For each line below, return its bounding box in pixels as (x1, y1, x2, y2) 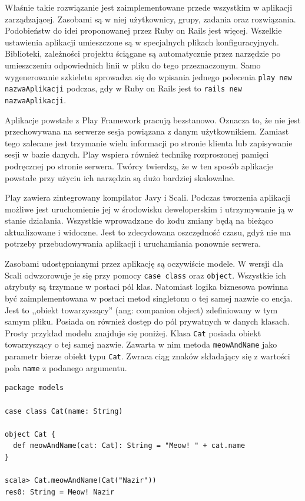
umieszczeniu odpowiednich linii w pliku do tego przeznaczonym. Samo (5, 58, 261, 71)
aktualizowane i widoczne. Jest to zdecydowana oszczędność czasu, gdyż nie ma (5, 225, 291, 238)
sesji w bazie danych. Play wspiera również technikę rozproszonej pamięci (5, 148, 269, 161)
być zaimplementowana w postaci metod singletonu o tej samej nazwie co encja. (5, 292, 293, 304)
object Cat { (5, 430, 55, 438)
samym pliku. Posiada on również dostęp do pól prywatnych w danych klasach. (5, 315, 290, 328)
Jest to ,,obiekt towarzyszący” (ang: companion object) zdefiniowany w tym (5, 303, 278, 316)
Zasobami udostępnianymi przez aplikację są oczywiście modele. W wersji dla (5, 257, 284, 270)
